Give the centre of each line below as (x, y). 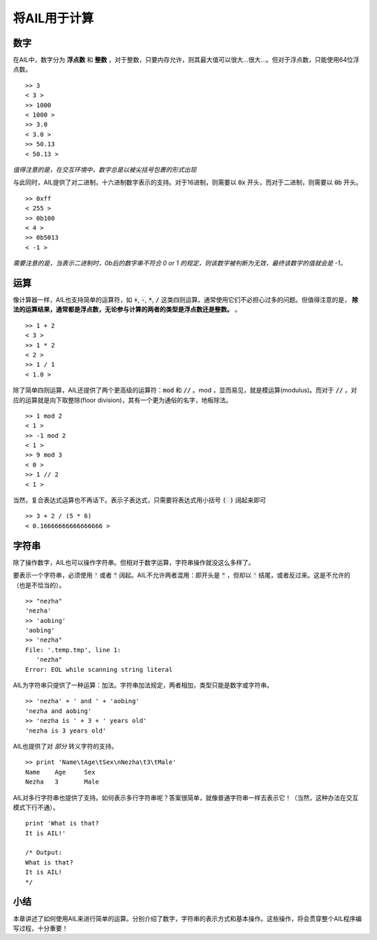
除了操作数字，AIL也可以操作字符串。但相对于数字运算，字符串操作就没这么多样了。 (134, 562)
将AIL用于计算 (53, 18)
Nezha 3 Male (62, 782)
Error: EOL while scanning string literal (99, 669)
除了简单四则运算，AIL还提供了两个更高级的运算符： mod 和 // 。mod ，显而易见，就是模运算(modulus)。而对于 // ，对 (185, 390)
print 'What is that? (62, 823)
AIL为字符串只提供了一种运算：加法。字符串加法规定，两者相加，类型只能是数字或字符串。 (143, 685)
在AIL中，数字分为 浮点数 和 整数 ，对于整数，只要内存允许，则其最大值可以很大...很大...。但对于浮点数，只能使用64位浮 (186, 60)
